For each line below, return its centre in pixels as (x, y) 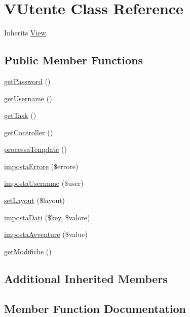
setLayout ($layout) (35, 200)
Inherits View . (26, 33)
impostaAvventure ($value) (46, 234)
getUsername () (28, 98)
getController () (29, 132)
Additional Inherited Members (86, 278)
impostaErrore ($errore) (41, 166)
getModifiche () (28, 251)
